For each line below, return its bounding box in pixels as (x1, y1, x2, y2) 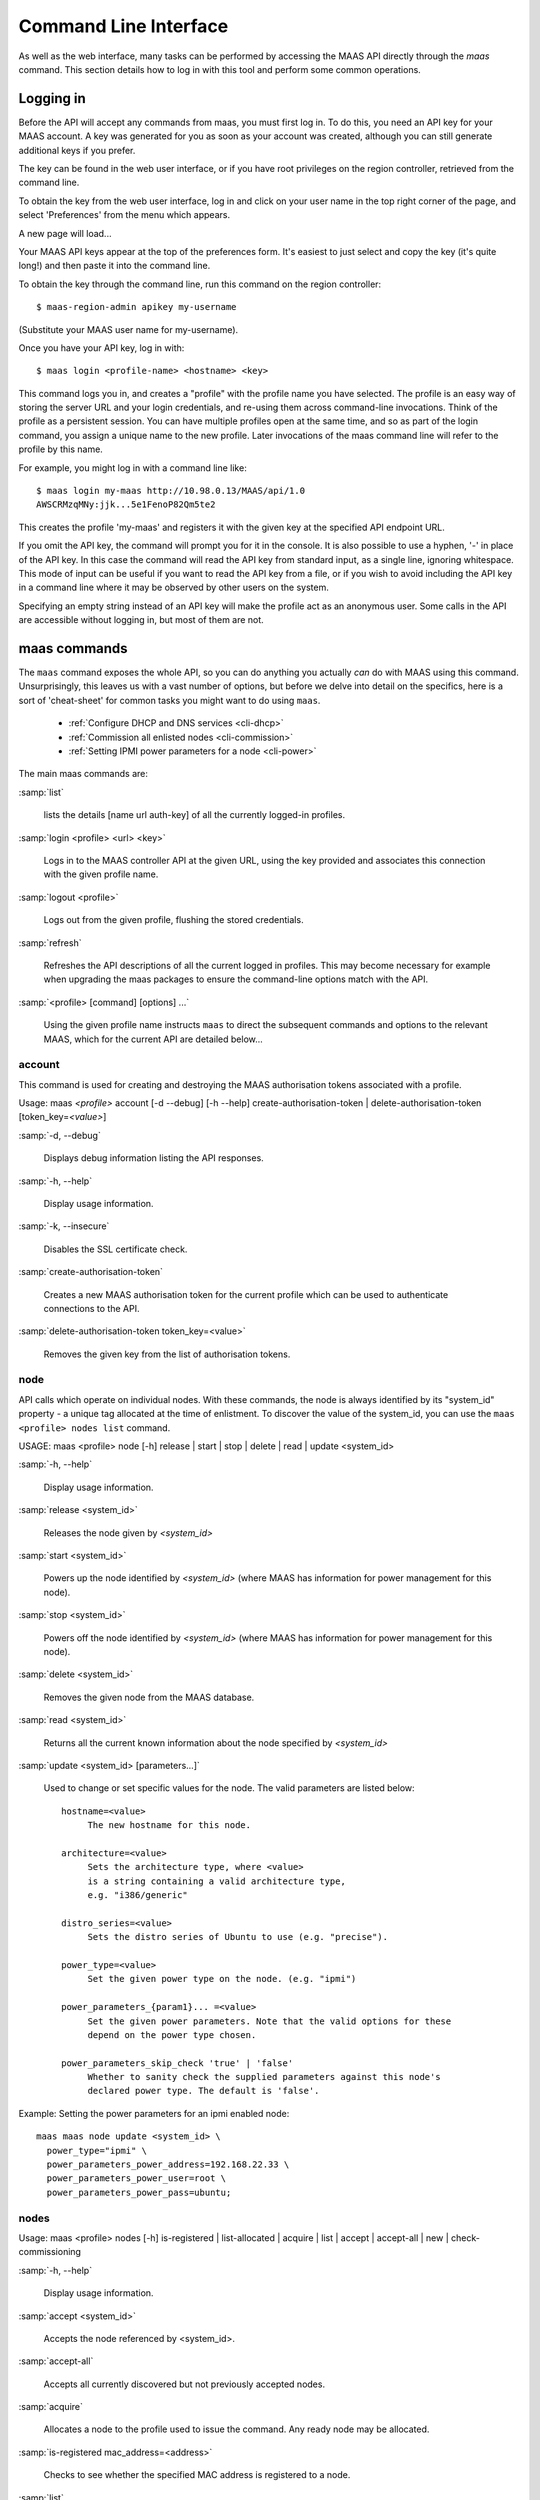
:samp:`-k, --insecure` (18, 1220, 110, 1232)
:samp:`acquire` (18, 2401, 84, 2413)
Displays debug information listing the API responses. (43, 1152, 264, 1164)
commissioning (18, 2246, 82, 2258)
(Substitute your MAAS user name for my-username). (18, 323, 239, 335)
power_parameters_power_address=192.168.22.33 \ (46, 2159, 290, 2170)
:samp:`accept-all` (18, 2355, 94, 2367)
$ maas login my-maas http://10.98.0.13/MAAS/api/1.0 (36, 485, 305, 497)
